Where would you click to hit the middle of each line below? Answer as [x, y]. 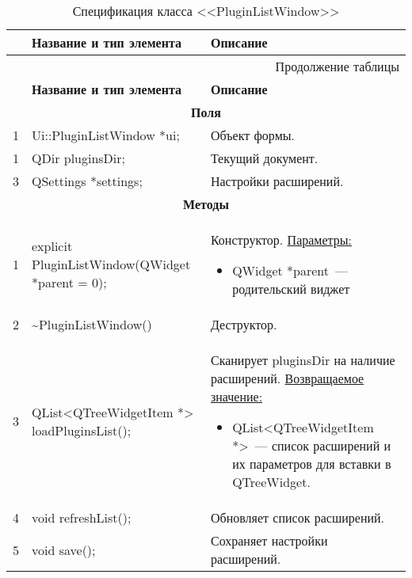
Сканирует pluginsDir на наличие [303, 360]
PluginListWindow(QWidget [111, 264]
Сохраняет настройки [269, 540]
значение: [237, 396]
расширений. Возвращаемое [287, 378]
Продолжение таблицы [337, 66]
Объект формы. [252, 135]
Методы [206, 204]
